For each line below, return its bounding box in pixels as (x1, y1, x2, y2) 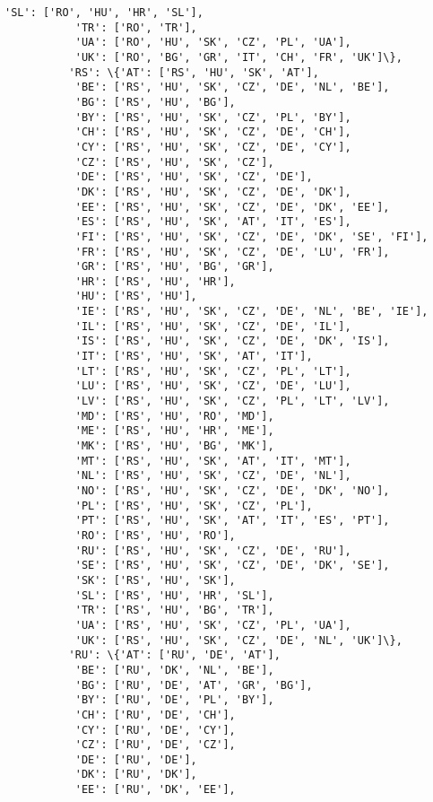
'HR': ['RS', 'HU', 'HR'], (74, 275, 236, 288)
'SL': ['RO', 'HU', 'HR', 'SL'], (4, 6, 204, 19)
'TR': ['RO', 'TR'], (74, 21, 197, 34)
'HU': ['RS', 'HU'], (74, 290, 197, 303)
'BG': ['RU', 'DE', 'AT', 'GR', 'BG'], (74, 678, 313, 692)
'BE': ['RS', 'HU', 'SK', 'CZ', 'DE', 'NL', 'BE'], (74, 81, 390, 94)
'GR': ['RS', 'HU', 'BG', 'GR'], (74, 260, 274, 274)
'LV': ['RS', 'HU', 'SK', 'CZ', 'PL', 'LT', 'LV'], (74, 395, 390, 408)
